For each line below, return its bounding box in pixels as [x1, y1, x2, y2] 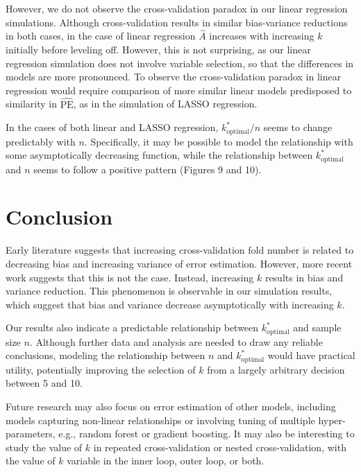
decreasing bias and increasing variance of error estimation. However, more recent [6, 256, 353, 270]
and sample [293, 320, 342, 335]
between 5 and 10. [6, 376, 83, 390]
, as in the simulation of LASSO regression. [73, 96, 258, 111]
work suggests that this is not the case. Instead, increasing [6, 270, 254, 284]
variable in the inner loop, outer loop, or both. [67, 453, 265, 468]
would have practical [267, 348, 355, 362]
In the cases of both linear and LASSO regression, [6, 120, 219, 134]
